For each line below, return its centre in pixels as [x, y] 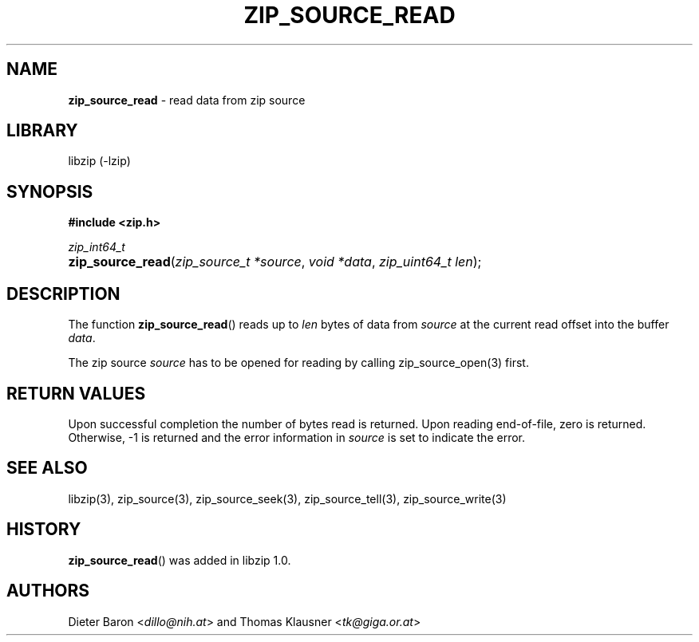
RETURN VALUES [76, 393]
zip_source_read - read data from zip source [187, 100]
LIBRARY [42, 131]
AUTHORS [48, 591]
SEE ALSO [47, 468]
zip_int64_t [97, 247]
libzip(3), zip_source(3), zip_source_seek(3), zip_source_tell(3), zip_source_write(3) [287, 498]
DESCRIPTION [63, 293]
